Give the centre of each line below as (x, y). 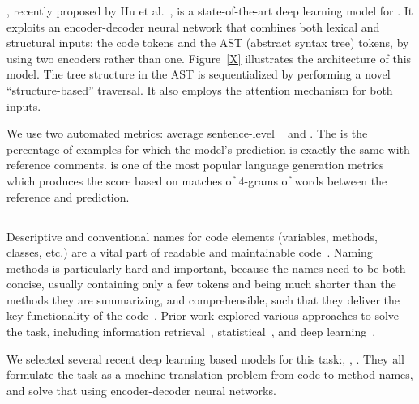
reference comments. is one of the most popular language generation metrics (195, 165)
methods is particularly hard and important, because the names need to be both (206, 268)
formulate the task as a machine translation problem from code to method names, (210, 374)
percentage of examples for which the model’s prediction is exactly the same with (208, 149)
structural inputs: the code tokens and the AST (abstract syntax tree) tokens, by (208, 43)
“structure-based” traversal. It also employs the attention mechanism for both (200, 89)
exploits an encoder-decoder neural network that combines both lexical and (193, 26)
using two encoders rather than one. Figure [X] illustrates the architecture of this (209, 58)
